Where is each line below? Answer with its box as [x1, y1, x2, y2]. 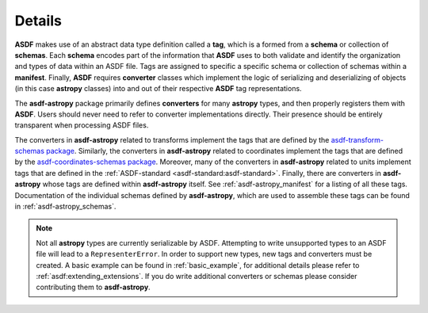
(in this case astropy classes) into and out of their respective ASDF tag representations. [14, 84, 302, 94]
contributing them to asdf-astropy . [36, 282, 151, 292]
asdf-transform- [331, 135, 384, 144]
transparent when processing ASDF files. [14, 120, 149, 130]
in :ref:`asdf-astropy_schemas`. [14, 202, 117, 212]
